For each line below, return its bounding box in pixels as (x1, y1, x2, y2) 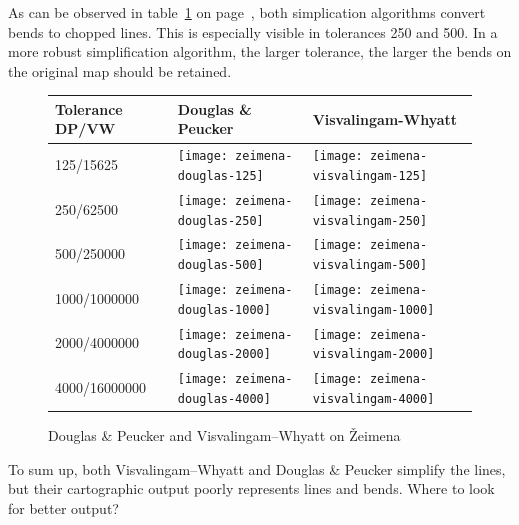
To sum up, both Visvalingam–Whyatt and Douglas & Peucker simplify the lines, (8, 458, 506, 479)
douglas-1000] (177, 302, 271, 317)
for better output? (8, 497, 119, 518)
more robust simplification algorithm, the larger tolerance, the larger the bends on (8, 41, 512, 62)
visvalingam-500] (312, 258, 428, 273)
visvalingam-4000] (312, 391, 435, 406)
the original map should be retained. (8, 60, 232, 81)
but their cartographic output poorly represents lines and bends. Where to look (8, 478, 495, 499)
